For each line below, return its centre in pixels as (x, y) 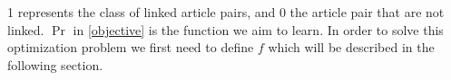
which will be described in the (351, 47)
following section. (55, 64)
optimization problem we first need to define (131, 47)
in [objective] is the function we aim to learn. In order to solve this (258, 29)
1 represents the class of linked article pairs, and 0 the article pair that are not (226, 12)
